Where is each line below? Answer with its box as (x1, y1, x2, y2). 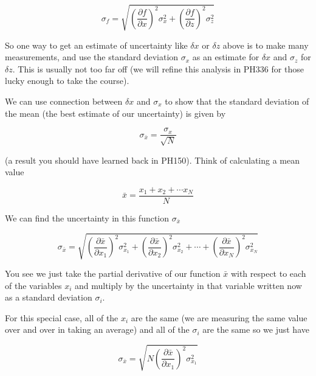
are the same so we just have (202, 323, 309, 336)
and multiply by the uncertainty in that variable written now (74, 279, 302, 291)
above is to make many (222, 38, 309, 51)
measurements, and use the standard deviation (5, 50, 179, 63)
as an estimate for (192, 50, 259, 63)
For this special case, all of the (5, 311, 118, 324)
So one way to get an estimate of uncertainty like (5, 38, 188, 51)
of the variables (5, 279, 62, 291)
